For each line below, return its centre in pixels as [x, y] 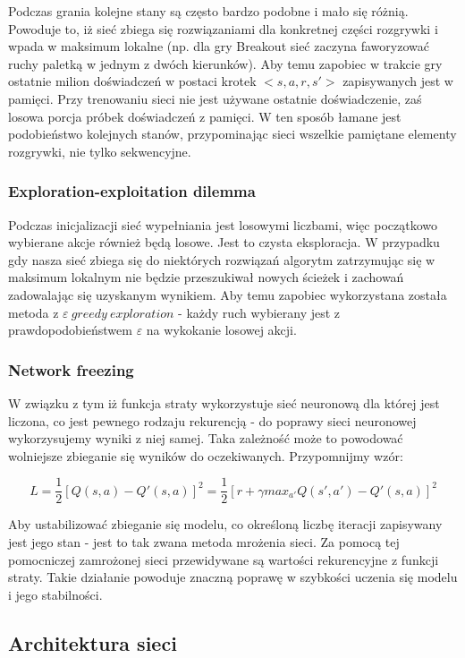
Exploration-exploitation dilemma [132, 191]
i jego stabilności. [55, 594]
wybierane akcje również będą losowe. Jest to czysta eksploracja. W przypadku [224, 242]
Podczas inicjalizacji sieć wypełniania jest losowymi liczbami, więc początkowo [223, 224]
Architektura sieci [93, 642]
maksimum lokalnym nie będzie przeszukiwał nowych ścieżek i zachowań [206, 277]
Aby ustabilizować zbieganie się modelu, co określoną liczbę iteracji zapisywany [225, 524]
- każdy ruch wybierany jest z [259, 312]
